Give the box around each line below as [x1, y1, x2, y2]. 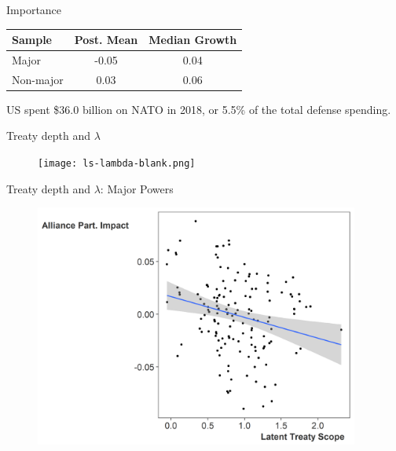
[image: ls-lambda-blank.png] [38, 158, 196, 170]
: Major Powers [100, 180, 174, 196]
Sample [12, 31, 52, 48]
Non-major [12, 71, 64, 87]
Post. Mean [74, 31, 138, 48]
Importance [6, 2, 62, 17]
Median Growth [148, 31, 237, 48]
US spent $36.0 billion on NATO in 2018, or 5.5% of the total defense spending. [6, 101, 391, 117]
